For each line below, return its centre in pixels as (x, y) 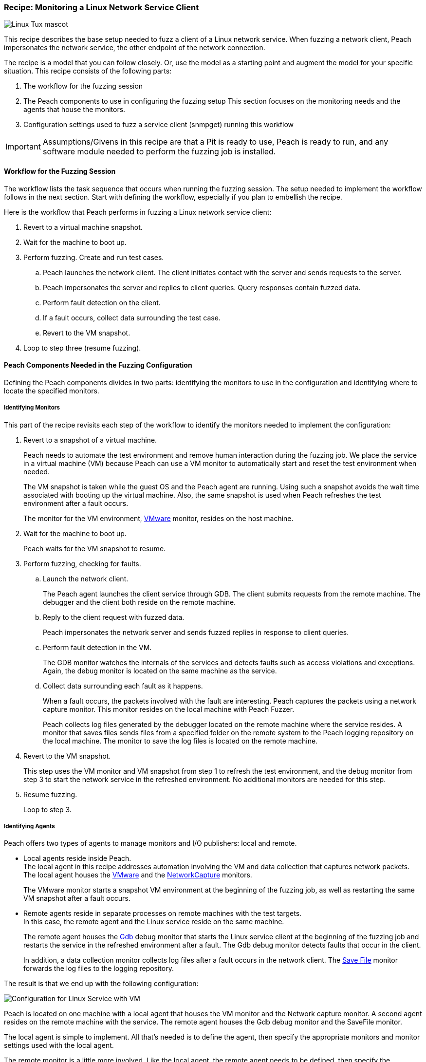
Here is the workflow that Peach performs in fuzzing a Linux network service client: (138, 212)
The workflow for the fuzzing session (83, 86)
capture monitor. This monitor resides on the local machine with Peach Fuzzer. (169, 709)
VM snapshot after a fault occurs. (77, 898)
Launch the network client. (86, 578)
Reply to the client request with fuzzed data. (114, 617)
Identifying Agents (29, 826)
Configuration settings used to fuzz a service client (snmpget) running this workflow (158, 125)
